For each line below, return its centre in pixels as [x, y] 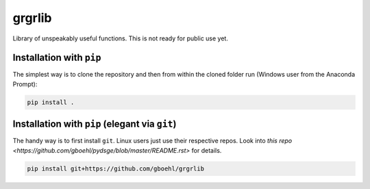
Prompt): [25, 84]
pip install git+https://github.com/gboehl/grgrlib [116, 168]
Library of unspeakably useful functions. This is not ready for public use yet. [121, 38]
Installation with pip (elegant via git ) [95, 124]
